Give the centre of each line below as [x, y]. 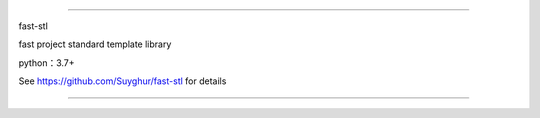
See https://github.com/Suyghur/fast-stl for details [122, 81]
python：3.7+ [46, 62]
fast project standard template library [95, 44]
